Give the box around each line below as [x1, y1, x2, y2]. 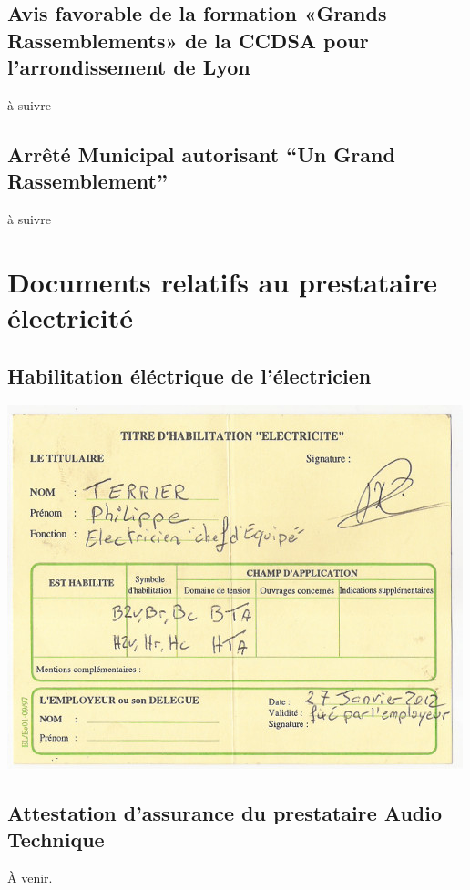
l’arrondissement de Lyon [7, 53, 250, 81]
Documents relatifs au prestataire [7, 262, 437, 300]
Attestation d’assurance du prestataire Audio [7, 798, 443, 826]
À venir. [7, 867, 53, 886]
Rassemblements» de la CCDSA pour [7, 26, 369, 54]
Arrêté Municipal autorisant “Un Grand [7, 139, 395, 168]
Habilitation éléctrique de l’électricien [7, 361, 372, 389]
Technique [7, 824, 105, 853]
